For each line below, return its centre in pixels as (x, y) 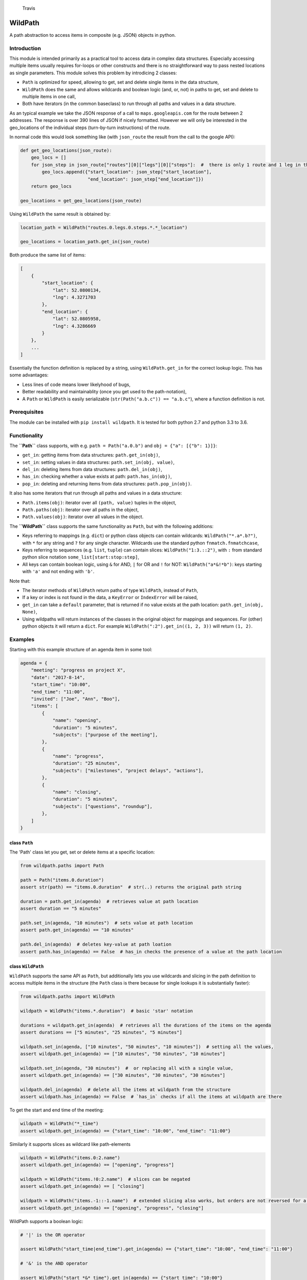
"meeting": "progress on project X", (78, 670)
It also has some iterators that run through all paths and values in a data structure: (96, 493)
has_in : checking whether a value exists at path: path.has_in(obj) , (97, 477)
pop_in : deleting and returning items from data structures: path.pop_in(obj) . (107, 483)
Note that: (20, 581)
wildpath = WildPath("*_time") (60, 1124)
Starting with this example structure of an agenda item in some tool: (81, 650)
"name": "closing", (77, 792)
